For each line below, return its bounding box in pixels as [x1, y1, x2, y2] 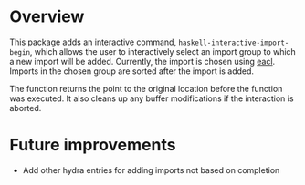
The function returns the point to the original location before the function [9, 83, 283, 94]
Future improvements [9, 135, 176, 156]
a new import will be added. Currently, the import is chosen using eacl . [9, 56, 276, 67]
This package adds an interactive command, [9, 36, 176, 47]
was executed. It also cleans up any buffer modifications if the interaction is [9, 93, 294, 104]
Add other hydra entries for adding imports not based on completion [22, 164, 280, 175]
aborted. [9, 102, 42, 113]
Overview [9, 6, 85, 27]
